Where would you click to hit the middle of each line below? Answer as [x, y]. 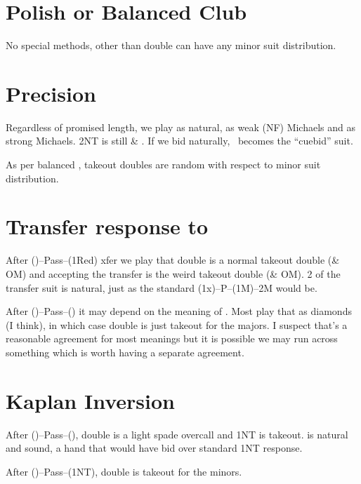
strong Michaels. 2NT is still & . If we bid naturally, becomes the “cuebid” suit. [179, 141]
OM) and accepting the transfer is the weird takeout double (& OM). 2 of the [173, 273]
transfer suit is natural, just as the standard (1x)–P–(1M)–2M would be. [162, 287]
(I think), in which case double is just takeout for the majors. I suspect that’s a [177, 324]
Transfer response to [107, 226]
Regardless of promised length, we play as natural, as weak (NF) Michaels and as [181, 127]
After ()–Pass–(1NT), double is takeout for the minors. [124, 471]
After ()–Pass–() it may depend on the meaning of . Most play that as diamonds [179, 311]
